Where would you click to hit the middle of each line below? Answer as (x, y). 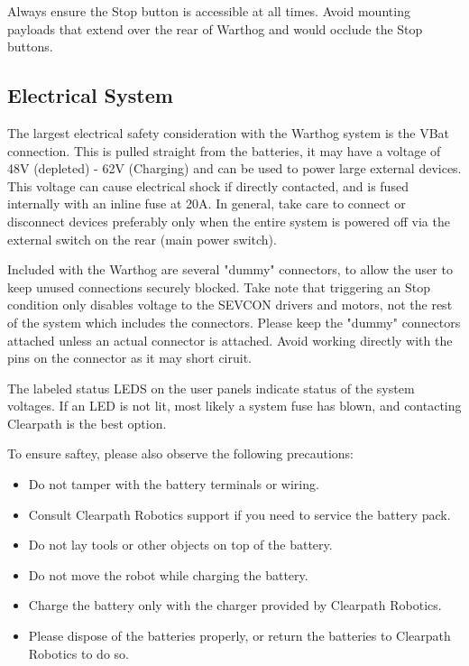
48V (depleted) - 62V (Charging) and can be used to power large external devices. (234, 168)
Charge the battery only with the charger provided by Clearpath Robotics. (235, 605)
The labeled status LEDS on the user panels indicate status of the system (211, 388)
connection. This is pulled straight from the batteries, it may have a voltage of (224, 150)
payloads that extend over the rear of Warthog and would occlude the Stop (215, 28)
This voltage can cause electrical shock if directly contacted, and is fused (208, 185)
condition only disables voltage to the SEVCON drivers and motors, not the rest (230, 305)
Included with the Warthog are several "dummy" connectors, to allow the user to (230, 269)
